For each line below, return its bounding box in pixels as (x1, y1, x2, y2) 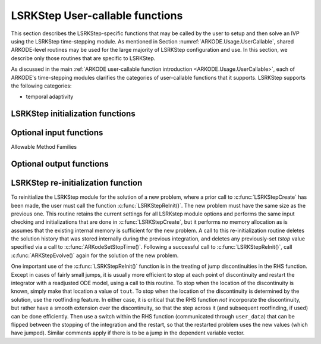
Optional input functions (11, 128, 103, 138)
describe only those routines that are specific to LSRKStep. (11, 54, 156, 62)
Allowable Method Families (11, 143, 77, 151)
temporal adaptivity (26, 93, 74, 101)
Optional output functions (11, 159, 109, 169)
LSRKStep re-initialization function (11, 178, 143, 188)
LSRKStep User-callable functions (11, 9, 183, 22)
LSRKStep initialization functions (11, 109, 136, 119)
